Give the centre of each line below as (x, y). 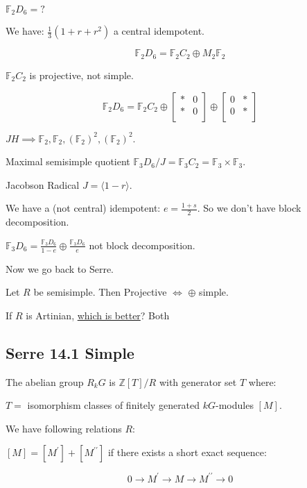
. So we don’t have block (249, 208)
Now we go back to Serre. (60, 268)
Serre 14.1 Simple (70, 352)
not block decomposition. (142, 245)
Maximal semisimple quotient (68, 161)
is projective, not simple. (81, 75)
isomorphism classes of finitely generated (114, 405)
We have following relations (64, 428)
